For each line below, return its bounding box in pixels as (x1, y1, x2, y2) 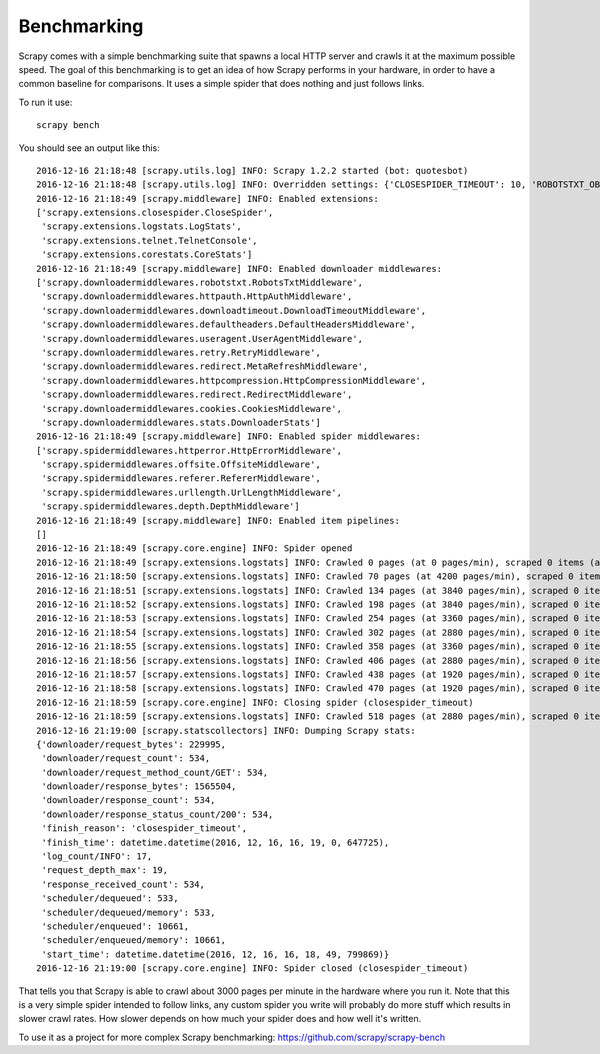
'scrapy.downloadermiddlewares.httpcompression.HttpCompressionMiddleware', (41, 375, 427, 386)
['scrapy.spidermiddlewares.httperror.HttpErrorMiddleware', (36, 445, 342, 456)
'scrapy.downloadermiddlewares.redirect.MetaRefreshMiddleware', (41, 361, 369, 372)
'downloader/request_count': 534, (41, 753, 211, 764)
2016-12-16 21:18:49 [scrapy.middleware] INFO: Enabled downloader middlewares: (36, 263, 443, 274)
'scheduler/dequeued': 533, (41, 893, 179, 904)
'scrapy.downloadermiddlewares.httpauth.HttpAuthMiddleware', (41, 291, 353, 302)
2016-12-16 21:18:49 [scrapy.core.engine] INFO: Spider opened (36, 543, 353, 554)
